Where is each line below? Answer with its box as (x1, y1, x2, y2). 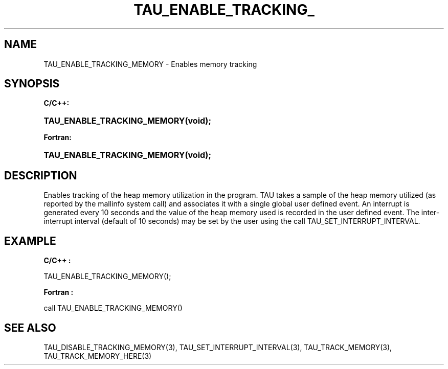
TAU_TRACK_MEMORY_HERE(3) (43, 351, 152, 360)
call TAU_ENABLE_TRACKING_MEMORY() (43, 304, 183, 313)
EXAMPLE (4, 234, 56, 247)
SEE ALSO (4, 321, 56, 334)
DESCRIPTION (4, 169, 77, 182)
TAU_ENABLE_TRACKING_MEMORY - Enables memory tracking (43, 59, 257, 68)
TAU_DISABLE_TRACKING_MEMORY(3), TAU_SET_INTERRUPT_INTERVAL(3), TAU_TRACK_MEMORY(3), (43, 342, 392, 352)
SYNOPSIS (4, 77, 60, 90)
